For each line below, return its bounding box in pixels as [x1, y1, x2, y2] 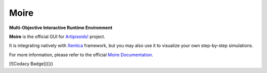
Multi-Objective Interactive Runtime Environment [9, 25, 113, 31]
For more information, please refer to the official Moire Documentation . [9, 52, 153, 58]
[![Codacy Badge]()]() [9, 61, 53, 67]
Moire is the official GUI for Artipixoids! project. [9, 34, 106, 39]
